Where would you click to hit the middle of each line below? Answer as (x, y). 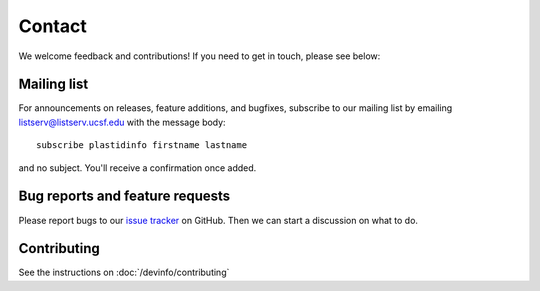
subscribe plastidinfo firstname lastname (142, 145)
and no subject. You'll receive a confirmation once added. (137, 167)
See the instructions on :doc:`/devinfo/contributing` (124, 272)
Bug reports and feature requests (124, 196)
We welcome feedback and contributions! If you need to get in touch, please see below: (199, 56)
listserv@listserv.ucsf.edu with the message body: (122, 122)
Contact (52, 26)
